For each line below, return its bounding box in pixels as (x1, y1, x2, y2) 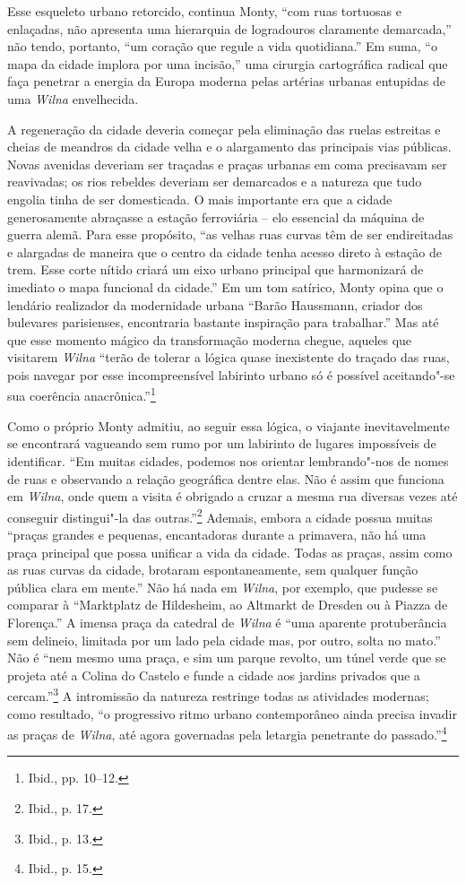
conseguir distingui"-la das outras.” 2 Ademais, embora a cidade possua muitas (7, 505, 433, 526)
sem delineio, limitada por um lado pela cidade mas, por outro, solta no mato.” (7, 630, 441, 649)
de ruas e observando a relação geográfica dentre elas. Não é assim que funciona (7, 469, 444, 488)
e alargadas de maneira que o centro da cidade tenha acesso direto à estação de (7, 242, 442, 261)
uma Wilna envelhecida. (7, 89, 139, 108)
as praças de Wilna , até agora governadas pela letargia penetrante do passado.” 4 (7, 723, 447, 743)
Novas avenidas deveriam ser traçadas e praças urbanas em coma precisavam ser (7, 154, 447, 173)
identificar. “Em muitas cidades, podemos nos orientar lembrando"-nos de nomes (7, 451, 449, 470)
